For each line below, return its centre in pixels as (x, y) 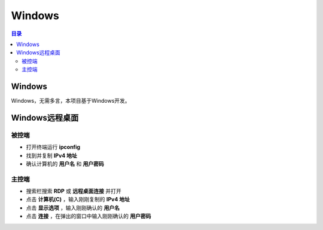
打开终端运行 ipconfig (53, 147)
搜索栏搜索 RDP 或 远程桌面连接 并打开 (74, 191)
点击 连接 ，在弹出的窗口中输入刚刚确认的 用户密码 (89, 216)
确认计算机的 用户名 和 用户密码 (65, 164)
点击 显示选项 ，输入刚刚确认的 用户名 (73, 208)
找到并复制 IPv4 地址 (52, 155)
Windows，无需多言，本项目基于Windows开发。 (71, 101)
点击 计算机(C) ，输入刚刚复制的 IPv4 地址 (78, 200)
